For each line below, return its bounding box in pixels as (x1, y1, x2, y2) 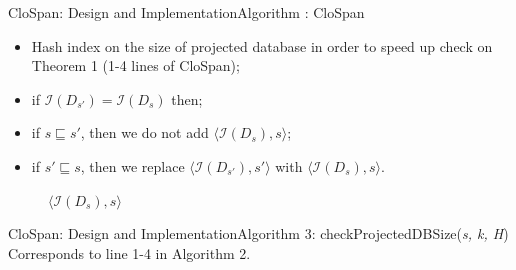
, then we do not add (80, 122, 209, 143)
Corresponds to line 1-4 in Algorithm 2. (8, 242, 251, 263)
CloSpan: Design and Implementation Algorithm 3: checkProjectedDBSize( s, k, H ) (8, 223, 509, 244)
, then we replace (80, 155, 185, 176)
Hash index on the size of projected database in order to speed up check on (31, 35, 493, 56)
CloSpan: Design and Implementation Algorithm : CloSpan (8, 2, 365, 22)
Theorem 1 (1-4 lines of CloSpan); (31, 55, 240, 76)
